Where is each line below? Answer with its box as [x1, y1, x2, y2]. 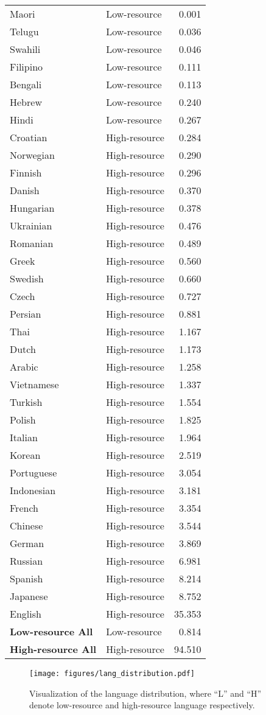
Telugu [10, 24, 39, 38]
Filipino [10, 60, 43, 74]
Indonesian [10, 483, 56, 497]
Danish [10, 183, 40, 197]
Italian [10, 430, 38, 444]
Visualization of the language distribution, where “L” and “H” [29, 686, 262, 699]
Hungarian [10, 201, 55, 215]
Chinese [10, 518, 43, 532]
